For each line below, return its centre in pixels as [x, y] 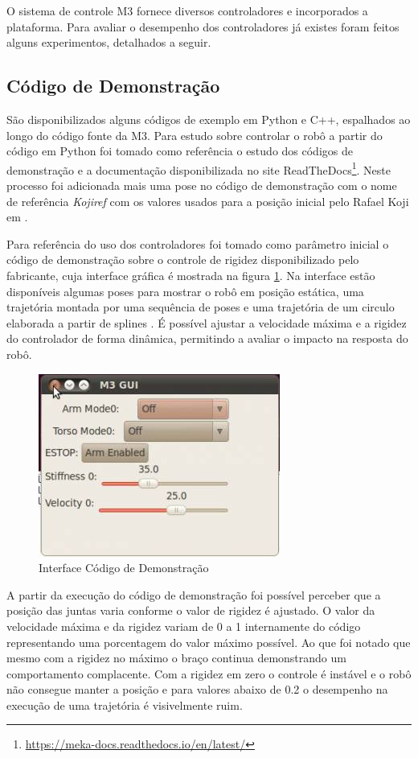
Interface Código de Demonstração [124, 568]
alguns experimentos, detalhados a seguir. [109, 42]
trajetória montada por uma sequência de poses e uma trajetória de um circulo [201, 307]
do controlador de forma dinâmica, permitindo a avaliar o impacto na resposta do [207, 338]
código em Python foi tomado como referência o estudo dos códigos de [180, 151]
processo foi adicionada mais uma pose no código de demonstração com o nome [202, 185]
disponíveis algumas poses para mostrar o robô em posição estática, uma [185, 291]
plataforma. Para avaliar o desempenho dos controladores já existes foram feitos [203, 26]
